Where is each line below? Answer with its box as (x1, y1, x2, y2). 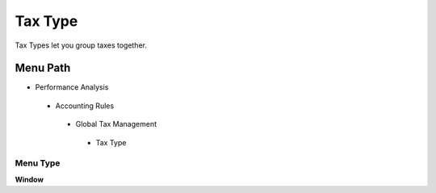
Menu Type (15, 157, 61, 169)
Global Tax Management (75, 120, 157, 129)
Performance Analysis (35, 82, 109, 92)
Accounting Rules (55, 101, 115, 111)
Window (15, 174, 44, 184)
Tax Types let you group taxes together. (15, 40, 147, 50)
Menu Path (15, 61, 71, 75)
